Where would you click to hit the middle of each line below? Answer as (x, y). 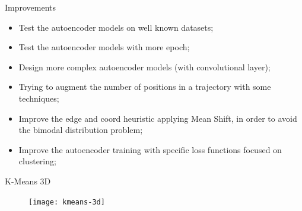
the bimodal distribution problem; (81, 130)
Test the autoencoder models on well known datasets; (116, 27)
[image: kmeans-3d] (67, 202)
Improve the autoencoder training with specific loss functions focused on (150, 149)
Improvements (31, 7)
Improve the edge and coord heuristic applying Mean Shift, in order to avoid (158, 118)
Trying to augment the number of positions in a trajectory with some (145, 87)
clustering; (37, 161)
